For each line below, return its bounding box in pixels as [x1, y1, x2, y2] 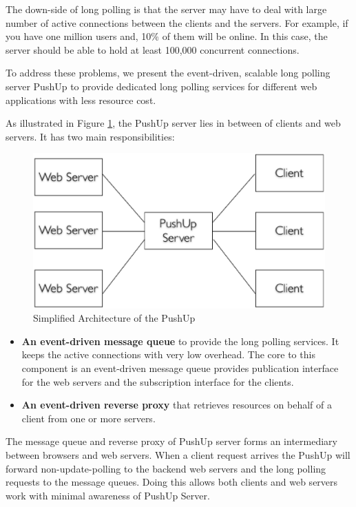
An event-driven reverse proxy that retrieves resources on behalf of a [21, 397, 332, 412]
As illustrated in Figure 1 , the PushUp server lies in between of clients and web [6, 116, 341, 130]
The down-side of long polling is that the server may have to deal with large [6, 2, 327, 16]
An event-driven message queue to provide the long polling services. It [21, 333, 339, 348]
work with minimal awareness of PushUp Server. [6, 488, 210, 502]
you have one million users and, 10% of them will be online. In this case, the [6, 29, 328, 43]
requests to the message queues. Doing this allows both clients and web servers [6, 475, 338, 489]
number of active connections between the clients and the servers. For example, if [6, 15, 348, 30]
